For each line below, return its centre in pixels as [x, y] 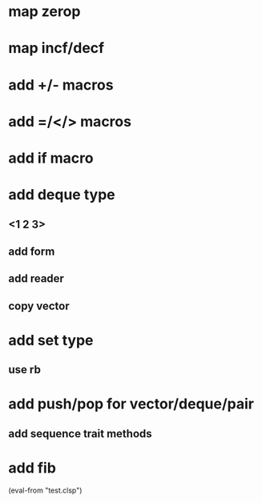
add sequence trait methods [80, 434]
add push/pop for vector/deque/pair [131, 404]
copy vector [39, 306]
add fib [32, 468]
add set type [51, 340]
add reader [36, 279]
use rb [25, 370]
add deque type [62, 195]
